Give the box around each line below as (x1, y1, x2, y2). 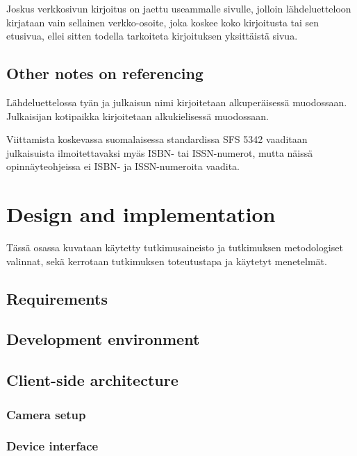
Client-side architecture (6, 369, 178, 391)
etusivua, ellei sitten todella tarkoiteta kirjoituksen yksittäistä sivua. (6, 28, 298, 43)
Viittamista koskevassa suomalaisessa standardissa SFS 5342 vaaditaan (6, 132, 308, 146)
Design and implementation (6, 200, 276, 228)
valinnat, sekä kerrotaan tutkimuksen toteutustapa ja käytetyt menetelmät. (6, 253, 327, 268)
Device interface (6, 437, 99, 455)
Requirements (6, 287, 108, 309)
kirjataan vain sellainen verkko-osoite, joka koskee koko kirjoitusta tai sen (6, 15, 319, 29)
